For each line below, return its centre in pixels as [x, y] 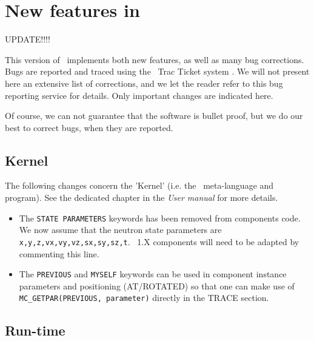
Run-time [35, 330]
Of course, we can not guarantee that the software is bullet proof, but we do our [154, 116]
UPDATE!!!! [28, 39]
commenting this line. [59, 253]
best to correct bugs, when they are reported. [89, 127]
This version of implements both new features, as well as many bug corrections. [155, 59]
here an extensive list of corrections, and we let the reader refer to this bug [144, 83]
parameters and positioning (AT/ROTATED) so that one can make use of [157, 285]
